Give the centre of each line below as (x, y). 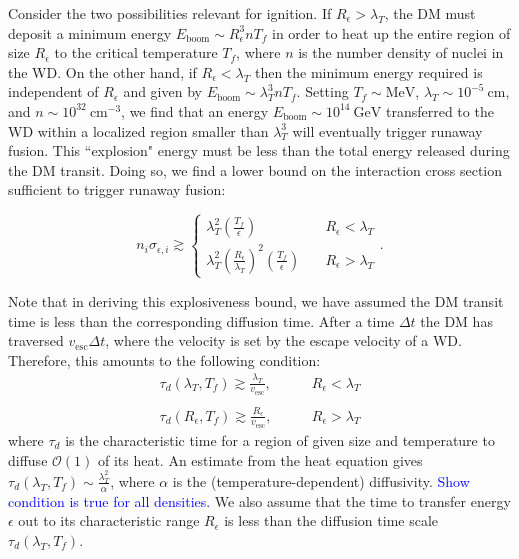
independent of (53, 91)
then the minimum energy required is (368, 71)
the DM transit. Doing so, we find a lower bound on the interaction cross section (255, 169)
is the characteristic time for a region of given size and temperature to (280, 439)
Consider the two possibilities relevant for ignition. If (170, 13)
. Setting (322, 91)
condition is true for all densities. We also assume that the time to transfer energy (259, 500)
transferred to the (439, 110)
